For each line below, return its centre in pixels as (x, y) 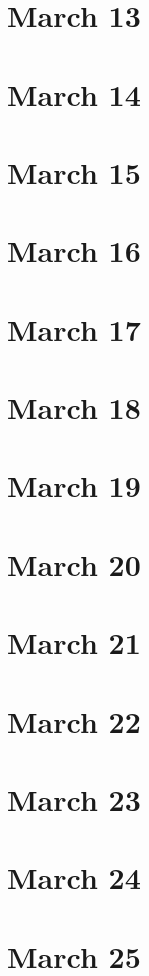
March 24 (74, 877)
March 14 (74, 93)
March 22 (74, 720)
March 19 (74, 485)
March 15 (74, 171)
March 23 (74, 798)
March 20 (74, 563)
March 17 (74, 328)
